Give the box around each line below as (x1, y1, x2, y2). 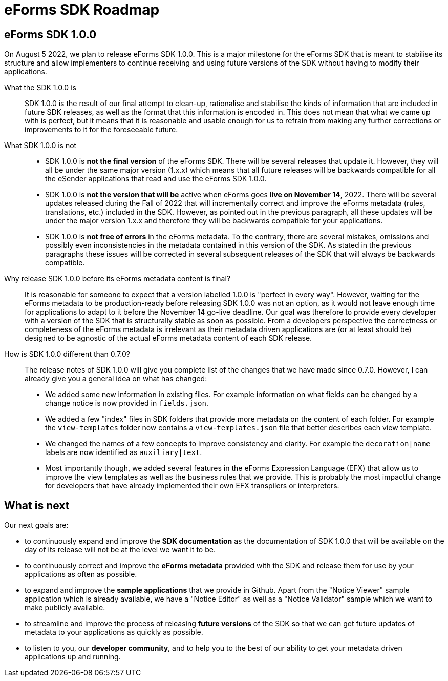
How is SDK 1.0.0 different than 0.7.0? (4, 349, 130, 359)
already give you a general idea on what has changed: (25, 374, 207, 383)
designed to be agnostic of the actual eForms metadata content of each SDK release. (25, 334, 312, 343)
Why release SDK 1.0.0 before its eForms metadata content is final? (4, 274, 231, 283)
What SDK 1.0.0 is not (4, 141, 77, 150)
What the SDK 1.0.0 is (4, 83, 76, 92)
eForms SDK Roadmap (4, 1, 160, 18)
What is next (4, 499, 70, 512)
